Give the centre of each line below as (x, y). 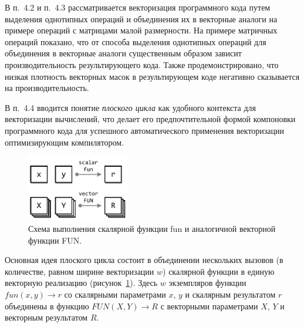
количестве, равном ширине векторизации (80, 271)
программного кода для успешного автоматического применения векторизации (145, 130)
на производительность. (47, 88)
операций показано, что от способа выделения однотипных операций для (136, 41)
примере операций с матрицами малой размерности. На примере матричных (141, 30)
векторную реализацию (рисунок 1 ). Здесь (81, 283)
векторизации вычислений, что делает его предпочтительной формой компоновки (150, 119)
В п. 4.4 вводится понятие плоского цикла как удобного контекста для (131, 107)
